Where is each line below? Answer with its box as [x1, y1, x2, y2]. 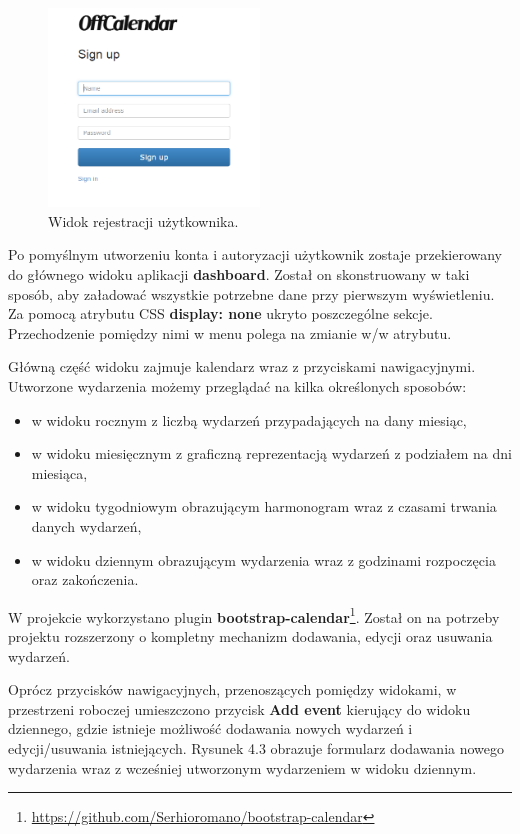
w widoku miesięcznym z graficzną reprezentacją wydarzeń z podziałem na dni [31, 443, 512, 464]
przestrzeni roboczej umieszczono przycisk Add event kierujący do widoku [8, 698, 471, 719]
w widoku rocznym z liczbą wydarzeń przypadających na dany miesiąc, [31, 409, 467, 430]
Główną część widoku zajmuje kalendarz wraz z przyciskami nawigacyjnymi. [8, 356, 476, 377]
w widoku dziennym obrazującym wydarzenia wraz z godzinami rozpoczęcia [31, 549, 496, 570]
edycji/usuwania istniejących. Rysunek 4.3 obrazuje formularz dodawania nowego [8, 737, 505, 758]
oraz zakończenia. [31, 569, 139, 590]
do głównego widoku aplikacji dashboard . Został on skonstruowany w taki [8, 264, 470, 285]
